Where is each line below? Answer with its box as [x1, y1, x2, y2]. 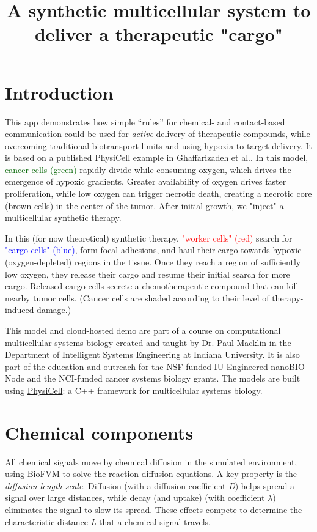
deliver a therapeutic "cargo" [34, 21, 283, 46]
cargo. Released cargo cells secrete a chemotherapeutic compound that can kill [5, 279, 299, 292]
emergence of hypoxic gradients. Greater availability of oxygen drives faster [5, 175, 286, 188]
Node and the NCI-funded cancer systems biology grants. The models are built [5, 372, 301, 385]
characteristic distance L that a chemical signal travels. [5, 515, 211, 528]
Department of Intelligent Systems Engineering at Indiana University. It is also [5, 348, 300, 361]
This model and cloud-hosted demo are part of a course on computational [5, 324, 281, 336]
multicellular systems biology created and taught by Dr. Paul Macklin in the [5, 336, 291, 349]
